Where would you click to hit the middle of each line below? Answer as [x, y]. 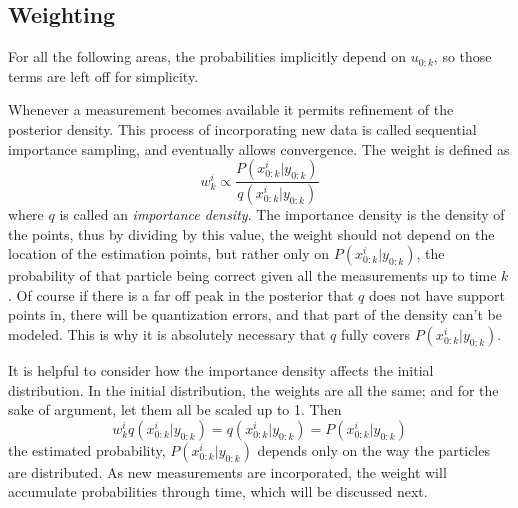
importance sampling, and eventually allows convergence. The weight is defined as [259, 148]
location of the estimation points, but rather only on [169, 253]
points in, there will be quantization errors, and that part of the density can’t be [255, 314]
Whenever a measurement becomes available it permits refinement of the [231, 109]
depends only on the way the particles [373, 449]
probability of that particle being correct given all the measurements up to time [252, 275]
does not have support [436, 294]
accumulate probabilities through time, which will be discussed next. [218, 491]
